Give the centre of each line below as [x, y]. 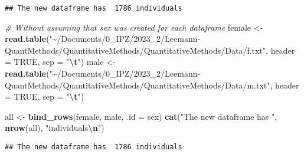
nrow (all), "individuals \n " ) [55, 128]
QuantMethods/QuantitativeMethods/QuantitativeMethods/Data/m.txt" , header [152, 85]
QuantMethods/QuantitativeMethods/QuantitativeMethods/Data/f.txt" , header [150, 50]
